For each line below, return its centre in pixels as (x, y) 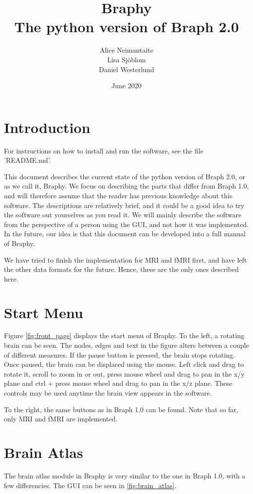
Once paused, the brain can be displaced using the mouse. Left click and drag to (124, 364)
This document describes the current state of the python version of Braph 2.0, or (125, 176)
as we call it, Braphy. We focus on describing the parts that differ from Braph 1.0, (126, 186)
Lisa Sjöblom (126, 59)
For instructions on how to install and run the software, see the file (104, 150)
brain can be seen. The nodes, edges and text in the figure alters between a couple (126, 345)
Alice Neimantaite (126, 50)
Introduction (47, 127)
